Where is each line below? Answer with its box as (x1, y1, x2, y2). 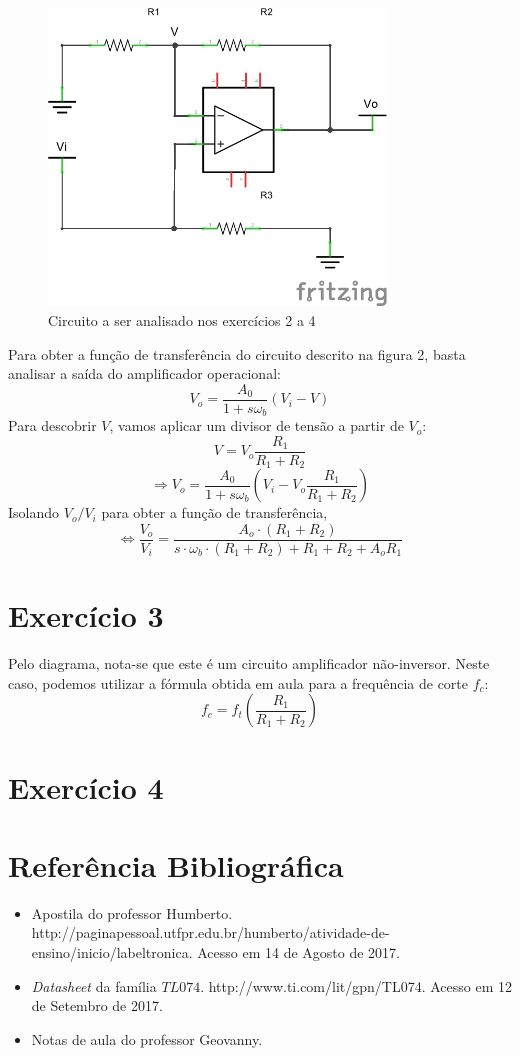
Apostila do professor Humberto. (31, 902, 233, 923)
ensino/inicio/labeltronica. (31, 942, 193, 963)
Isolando (8, 502, 60, 523)
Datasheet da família (31, 975, 157, 996)
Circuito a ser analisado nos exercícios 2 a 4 (48, 309, 316, 330)
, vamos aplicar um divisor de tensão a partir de (109, 415, 404, 436)
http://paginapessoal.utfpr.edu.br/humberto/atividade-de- (31, 922, 390, 943)
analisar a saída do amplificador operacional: (8, 363, 281, 384)
